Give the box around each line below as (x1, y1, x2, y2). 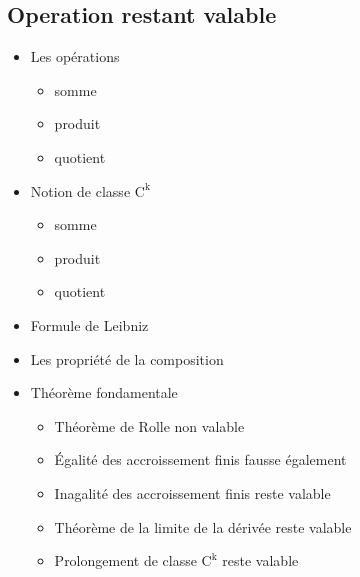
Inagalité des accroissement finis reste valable (54, 482, 331, 503)
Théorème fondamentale (30, 382, 178, 403)
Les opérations (30, 46, 120, 67)
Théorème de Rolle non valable (54, 415, 245, 436)
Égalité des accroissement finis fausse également (54, 449, 347, 470)
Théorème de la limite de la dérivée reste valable (54, 516, 352, 537)
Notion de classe (30, 180, 131, 201)
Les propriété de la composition (30, 348, 224, 369)
